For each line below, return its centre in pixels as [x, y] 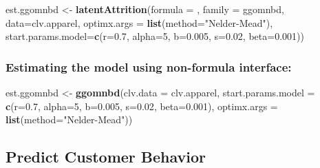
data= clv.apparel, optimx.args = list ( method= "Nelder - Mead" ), [139, 22]
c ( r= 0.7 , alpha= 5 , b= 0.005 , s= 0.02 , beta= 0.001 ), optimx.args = [142, 106]
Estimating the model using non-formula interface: [149, 66]
